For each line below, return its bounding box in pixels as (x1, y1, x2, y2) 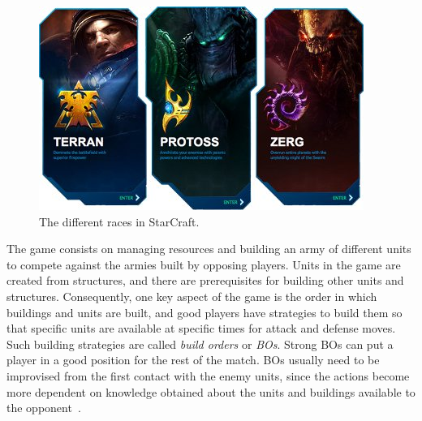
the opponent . (6, 399, 81, 416)
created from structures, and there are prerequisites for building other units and (6, 272, 404, 289)
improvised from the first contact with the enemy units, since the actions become (6, 367, 410, 384)
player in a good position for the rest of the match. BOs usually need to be (6, 351, 380, 368)
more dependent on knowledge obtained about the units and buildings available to (6, 383, 416, 400)
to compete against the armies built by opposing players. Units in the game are (6, 256, 401, 273)
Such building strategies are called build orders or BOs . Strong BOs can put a (6, 335, 394, 352)
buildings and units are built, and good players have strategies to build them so (6, 303, 403, 320)
